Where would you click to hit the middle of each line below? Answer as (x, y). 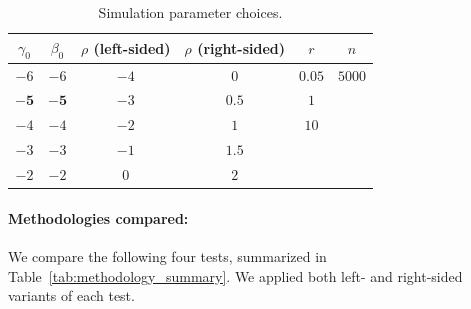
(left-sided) (132, 47)
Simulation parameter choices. (190, 12)
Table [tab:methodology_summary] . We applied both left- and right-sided (235, 275)
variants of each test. (71, 295)
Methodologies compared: (98, 217)
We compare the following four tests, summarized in (167, 255)
